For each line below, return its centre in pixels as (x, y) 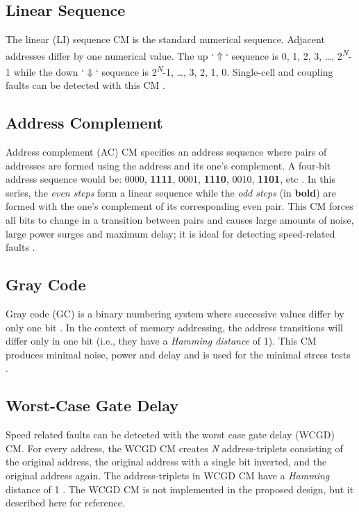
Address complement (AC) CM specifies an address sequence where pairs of (166, 152)
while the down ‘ (49, 71)
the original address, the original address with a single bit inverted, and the (166, 462)
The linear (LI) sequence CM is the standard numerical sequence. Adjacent (165, 39)
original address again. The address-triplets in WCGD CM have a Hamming (168, 475)
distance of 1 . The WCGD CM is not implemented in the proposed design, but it (180, 489)
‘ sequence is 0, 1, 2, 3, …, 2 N (287, 54)
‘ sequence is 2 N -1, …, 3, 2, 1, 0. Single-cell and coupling (215, 71)
